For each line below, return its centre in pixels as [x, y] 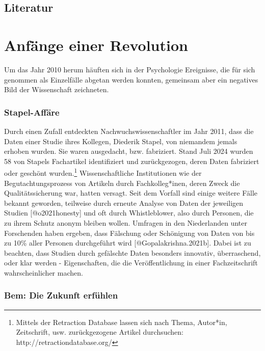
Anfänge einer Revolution [96, 45]
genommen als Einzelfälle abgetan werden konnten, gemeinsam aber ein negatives [131, 79]
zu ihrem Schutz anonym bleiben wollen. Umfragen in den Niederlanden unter [126, 222]
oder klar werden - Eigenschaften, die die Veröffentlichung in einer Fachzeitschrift [131, 263]
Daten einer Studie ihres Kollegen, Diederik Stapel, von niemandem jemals [121, 141]
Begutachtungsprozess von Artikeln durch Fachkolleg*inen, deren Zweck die [122, 183]
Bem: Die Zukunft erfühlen [61, 295]
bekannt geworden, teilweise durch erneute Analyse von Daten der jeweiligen [124, 202]
